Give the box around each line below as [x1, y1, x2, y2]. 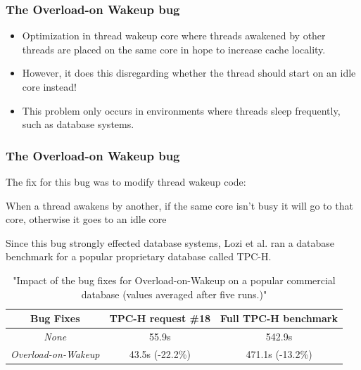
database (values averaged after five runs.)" [81, 286, 267, 301]
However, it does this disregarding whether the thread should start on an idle [22, 65, 356, 80]
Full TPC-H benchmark [220, 311, 338, 326]
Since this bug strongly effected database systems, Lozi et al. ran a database [6, 235, 335, 250]
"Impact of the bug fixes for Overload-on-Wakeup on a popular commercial [13, 272, 336, 287]
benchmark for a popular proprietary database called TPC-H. [6, 249, 272, 264]
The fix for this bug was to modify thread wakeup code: [6, 174, 246, 189]
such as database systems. [22, 117, 134, 132]
